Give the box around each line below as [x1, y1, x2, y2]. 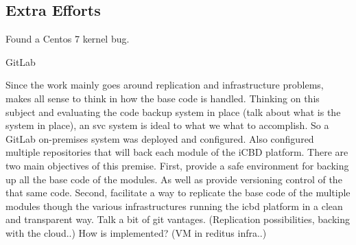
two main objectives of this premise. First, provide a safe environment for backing [5, 158, 349, 172]
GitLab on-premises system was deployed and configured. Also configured [5, 131, 314, 145]
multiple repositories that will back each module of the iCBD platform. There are [5, 145, 348, 159]
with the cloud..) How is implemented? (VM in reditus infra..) [5, 225, 267, 240]
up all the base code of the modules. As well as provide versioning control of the [5, 172, 342, 186]
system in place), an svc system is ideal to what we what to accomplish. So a [5, 118, 329, 132]
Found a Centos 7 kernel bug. [5, 32, 130, 46]
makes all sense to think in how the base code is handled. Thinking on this [5, 91, 320, 105]
